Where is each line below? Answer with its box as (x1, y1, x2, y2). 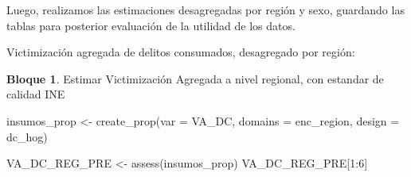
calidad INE (6, 86, 65, 102)
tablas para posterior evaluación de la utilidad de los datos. (6, 17, 296, 33)
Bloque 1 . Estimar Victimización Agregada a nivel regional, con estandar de (6, 70, 384, 87)
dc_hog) (6, 128, 48, 144)
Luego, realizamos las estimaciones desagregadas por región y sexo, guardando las (6, 2, 405, 17)
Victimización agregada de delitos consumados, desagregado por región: (6, 44, 355, 60)
